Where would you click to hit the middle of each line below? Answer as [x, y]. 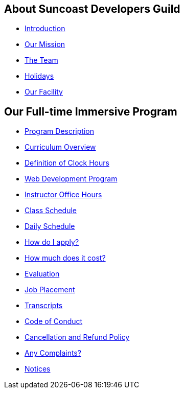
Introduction [45, 29]
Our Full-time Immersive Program [91, 111]
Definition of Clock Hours [67, 163]
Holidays [39, 76]
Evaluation [42, 274]
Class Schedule [51, 211]
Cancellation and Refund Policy [77, 337]
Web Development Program [71, 179]
